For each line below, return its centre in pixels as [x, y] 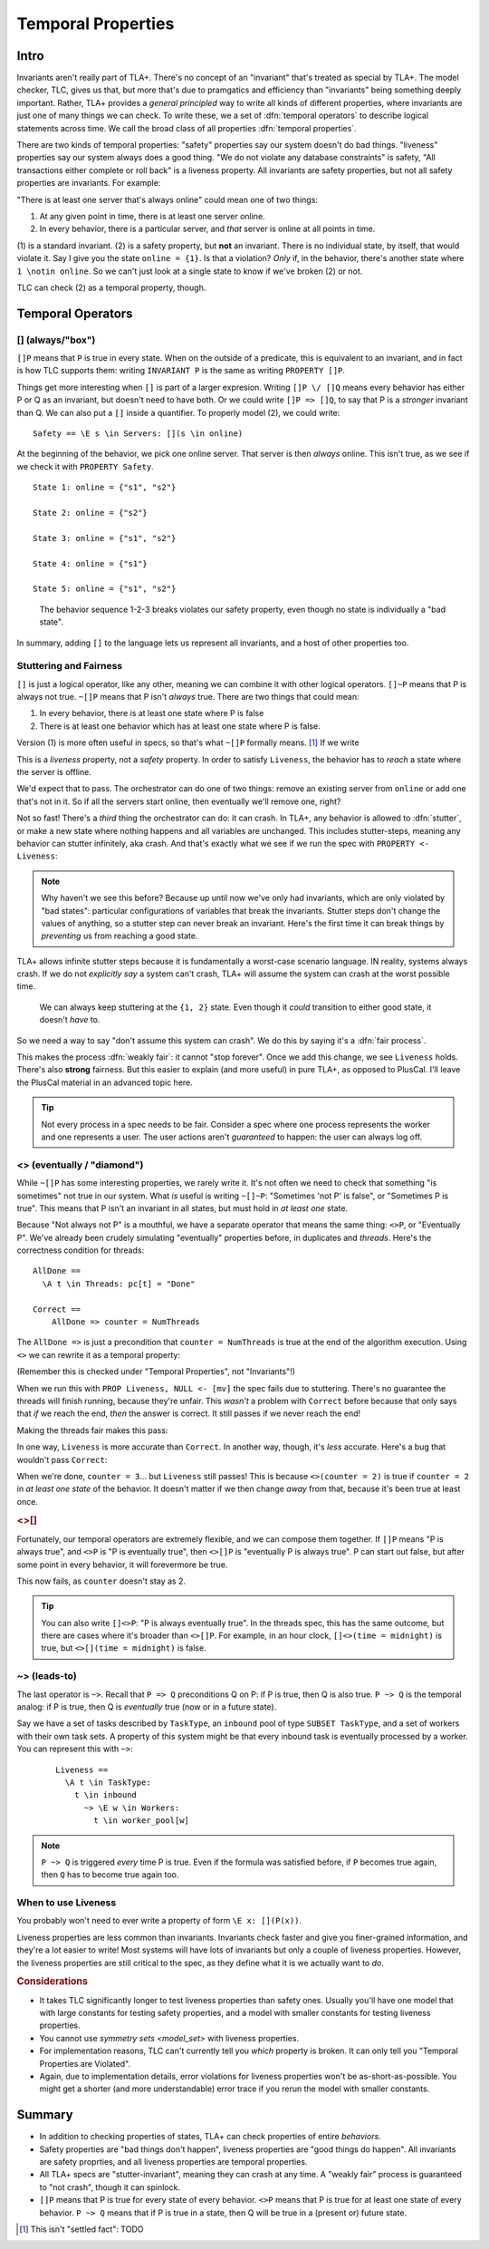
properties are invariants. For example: [89, 183]
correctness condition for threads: [81, 1250]
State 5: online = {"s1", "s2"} [105, 589]
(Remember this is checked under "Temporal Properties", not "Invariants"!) [156, 1372]
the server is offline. [54, 771]
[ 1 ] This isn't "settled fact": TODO [81, 2229]
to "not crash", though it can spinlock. [110, 2187]
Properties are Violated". [85, 2063]
